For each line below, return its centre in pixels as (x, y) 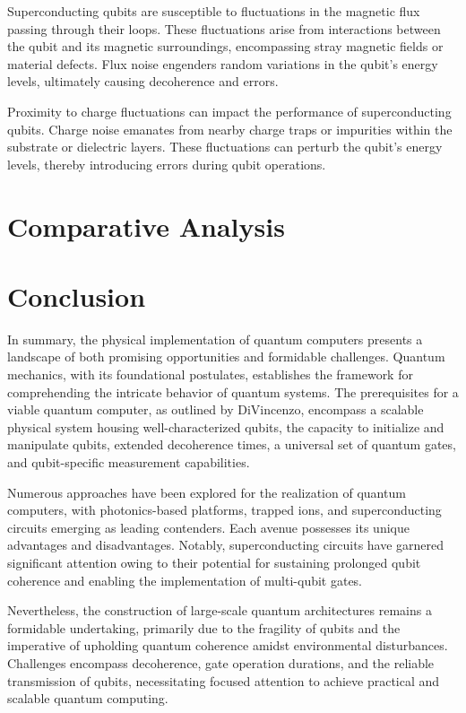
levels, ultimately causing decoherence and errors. (143, 81)
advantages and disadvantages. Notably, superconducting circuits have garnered (226, 545)
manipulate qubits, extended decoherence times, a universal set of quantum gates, (232, 444)
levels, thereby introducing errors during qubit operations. (167, 164)
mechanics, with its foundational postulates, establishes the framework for (210, 374)
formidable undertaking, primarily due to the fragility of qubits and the (204, 627)
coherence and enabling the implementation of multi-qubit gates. (185, 580)
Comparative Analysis (146, 226)
